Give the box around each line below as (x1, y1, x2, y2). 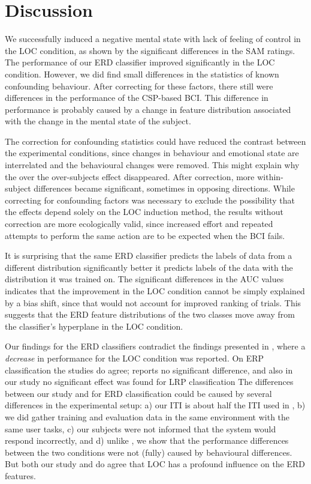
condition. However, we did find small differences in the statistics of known (5, 67, 279, 80)
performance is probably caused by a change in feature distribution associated (5, 103, 291, 115)
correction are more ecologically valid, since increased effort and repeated (5, 217, 273, 230)
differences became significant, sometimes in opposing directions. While (34, 182, 295, 195)
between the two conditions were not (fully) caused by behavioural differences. (5, 446, 292, 458)
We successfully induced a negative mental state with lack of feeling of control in (5, 32, 301, 45)
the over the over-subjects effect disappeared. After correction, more (5, 170, 255, 183)
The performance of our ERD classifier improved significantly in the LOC (5, 56, 275, 68)
